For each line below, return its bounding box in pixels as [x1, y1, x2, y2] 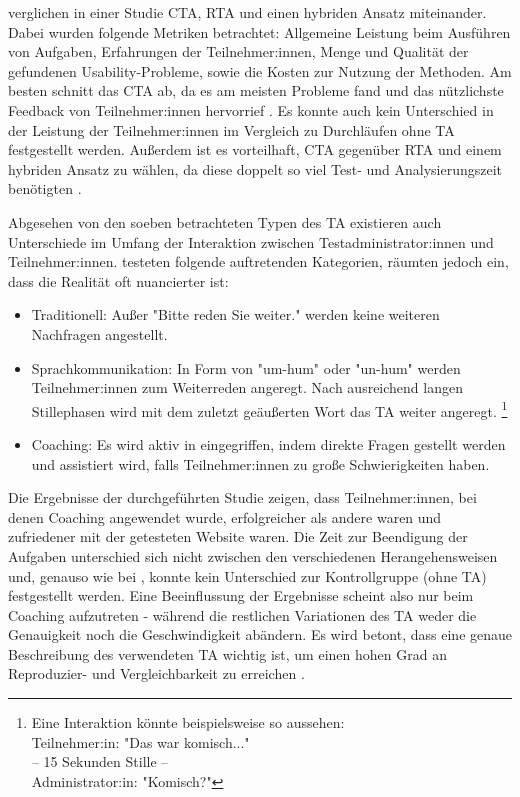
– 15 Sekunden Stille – [31, 751, 169, 772]
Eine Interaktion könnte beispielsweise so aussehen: [31, 712, 345, 733]
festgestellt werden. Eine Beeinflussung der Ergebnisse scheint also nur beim [8, 585, 474, 606]
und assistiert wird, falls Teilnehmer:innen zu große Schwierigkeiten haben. [31, 453, 490, 474]
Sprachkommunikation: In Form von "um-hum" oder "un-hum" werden [31, 357, 461, 378]
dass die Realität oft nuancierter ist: [8, 270, 229, 291]
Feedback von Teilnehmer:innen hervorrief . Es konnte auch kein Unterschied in [8, 99, 494, 120]
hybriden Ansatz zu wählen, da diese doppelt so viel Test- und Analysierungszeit [8, 158, 503, 179]
